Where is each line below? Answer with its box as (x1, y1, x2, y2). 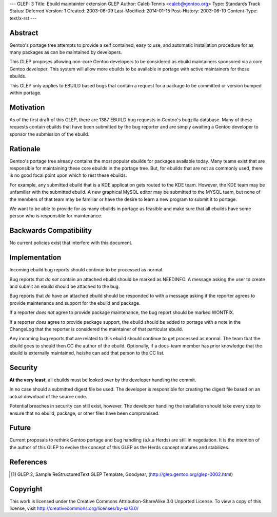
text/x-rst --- (9, 15, 37, 21)
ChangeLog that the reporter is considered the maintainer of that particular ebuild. (9, 326, 183, 332)
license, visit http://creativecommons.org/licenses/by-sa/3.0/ (9, 505, 138, 511)
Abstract (9, 28, 38, 37)
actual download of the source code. (9, 393, 87, 399)
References (9, 457, 47, 466)
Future (9, 423, 31, 432)
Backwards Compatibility (9, 226, 92, 235)
